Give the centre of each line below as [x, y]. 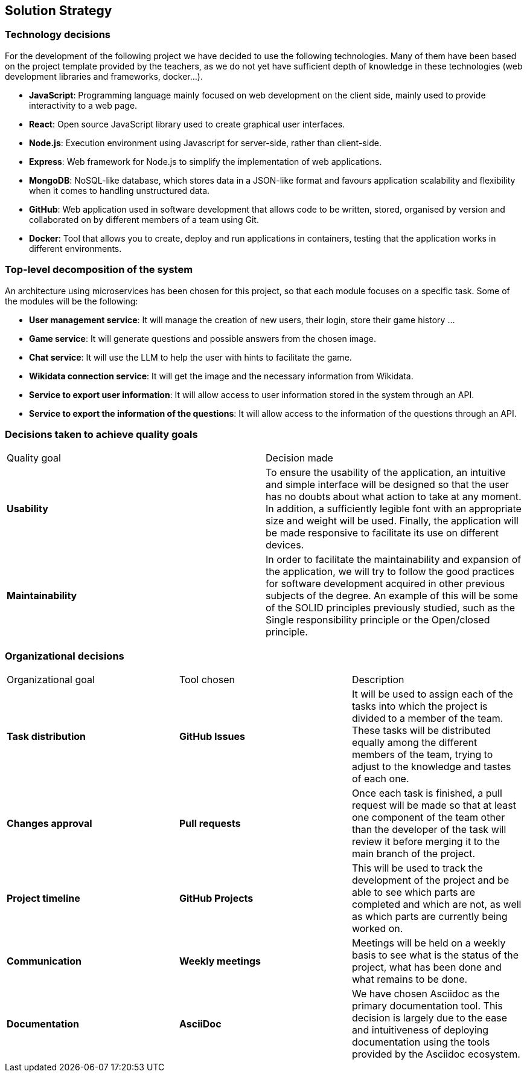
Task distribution [46, 737]
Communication [44, 961]
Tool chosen [207, 680]
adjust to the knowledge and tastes [431, 767]
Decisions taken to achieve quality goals [101, 434]
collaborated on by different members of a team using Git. [144, 219]
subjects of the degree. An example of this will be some [392, 596]
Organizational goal [51, 680]
